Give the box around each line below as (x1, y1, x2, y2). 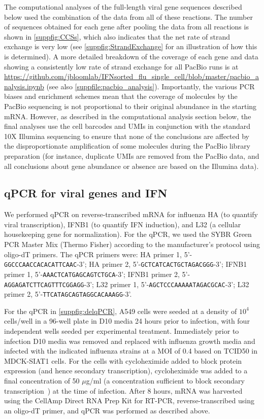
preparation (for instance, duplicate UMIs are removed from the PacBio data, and (4, 150, 259, 161)
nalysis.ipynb (4, 81, 44, 91)
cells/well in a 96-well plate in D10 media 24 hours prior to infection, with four (4, 316, 250, 326)
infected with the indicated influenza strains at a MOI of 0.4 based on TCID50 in (4, 345, 258, 356)
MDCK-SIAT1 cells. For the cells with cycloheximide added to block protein (4, 355, 242, 366)
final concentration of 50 (4, 375, 80, 386)
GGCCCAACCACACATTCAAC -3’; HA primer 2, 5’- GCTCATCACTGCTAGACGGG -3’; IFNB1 (4, 259, 247, 269)
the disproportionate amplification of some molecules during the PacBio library (4, 141, 251, 151)
